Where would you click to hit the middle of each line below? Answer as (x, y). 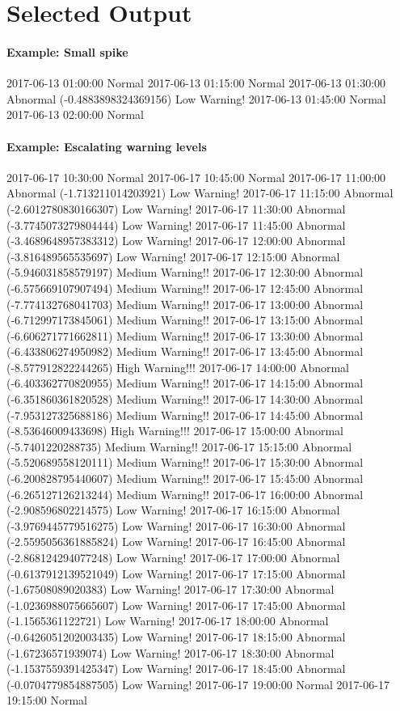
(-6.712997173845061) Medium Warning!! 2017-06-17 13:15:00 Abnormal (185, 320)
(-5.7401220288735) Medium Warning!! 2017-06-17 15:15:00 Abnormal (179, 446)
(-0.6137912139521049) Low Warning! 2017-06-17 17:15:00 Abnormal (176, 573)
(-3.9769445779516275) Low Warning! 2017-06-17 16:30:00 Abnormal (176, 525)
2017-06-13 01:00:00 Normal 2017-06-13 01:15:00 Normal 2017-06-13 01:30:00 (196, 83)
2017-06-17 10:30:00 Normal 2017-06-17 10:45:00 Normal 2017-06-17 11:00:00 (196, 177)
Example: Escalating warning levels (107, 146)
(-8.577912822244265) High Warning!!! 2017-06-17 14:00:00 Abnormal (178, 367)
